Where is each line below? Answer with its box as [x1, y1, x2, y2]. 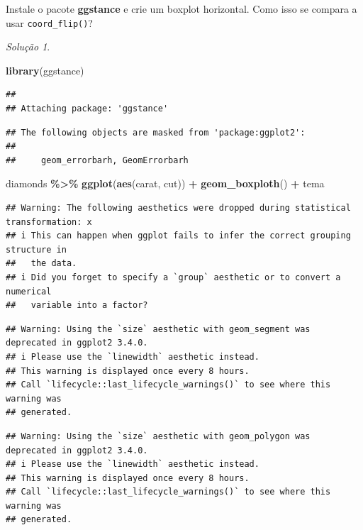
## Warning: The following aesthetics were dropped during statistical [6, 203, 351, 213]
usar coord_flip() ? [6, 15, 93, 30]
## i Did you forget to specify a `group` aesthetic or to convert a [6, 272, 341, 282]
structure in [6, 244, 67, 255]
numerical [6, 286, 52, 297]
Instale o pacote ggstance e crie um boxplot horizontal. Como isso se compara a [6, 1, 357, 16]
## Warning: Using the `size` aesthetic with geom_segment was [6, 324, 311, 334]
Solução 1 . [6, 39, 50, 54]
